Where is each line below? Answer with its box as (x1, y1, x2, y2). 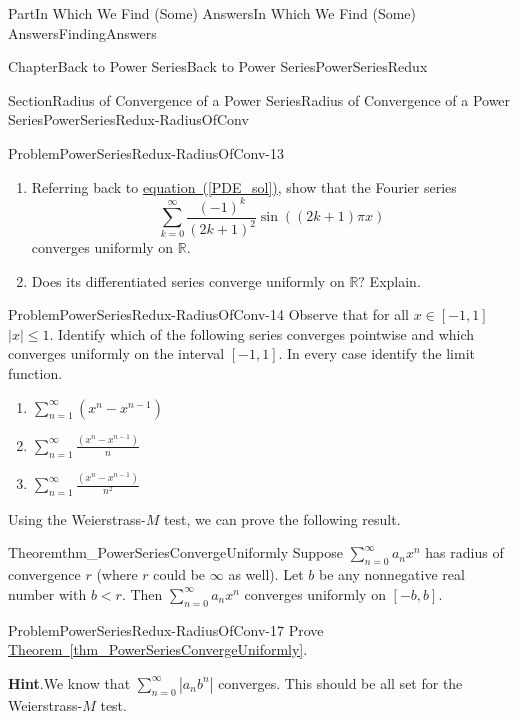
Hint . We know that (8, 672, 131, 693)
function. (8, 363, 63, 384)
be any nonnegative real (319, 564, 465, 585)
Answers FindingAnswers (8, 22, 157, 43)
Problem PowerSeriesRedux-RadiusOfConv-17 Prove (8, 619, 324, 640)
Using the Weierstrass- (8, 508, 146, 529)
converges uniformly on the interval (8, 343, 225, 364)
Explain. (369, 270, 421, 291)
